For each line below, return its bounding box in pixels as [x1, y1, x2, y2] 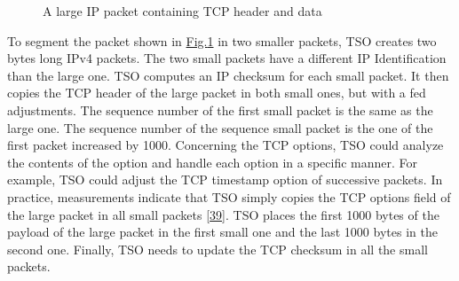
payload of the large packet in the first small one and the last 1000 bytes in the [7, 222, 438, 241]
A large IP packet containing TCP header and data [43, 2, 322, 20]
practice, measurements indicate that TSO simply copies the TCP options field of [7, 187, 451, 206]
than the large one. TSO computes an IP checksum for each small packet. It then [7, 66, 449, 84]
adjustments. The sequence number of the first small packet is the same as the [7, 100, 433, 119]
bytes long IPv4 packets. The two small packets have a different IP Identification [7, 49, 447, 67]
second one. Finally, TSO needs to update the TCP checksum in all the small [7, 239, 428, 258]
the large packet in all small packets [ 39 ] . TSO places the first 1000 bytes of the [7, 205, 439, 223]
